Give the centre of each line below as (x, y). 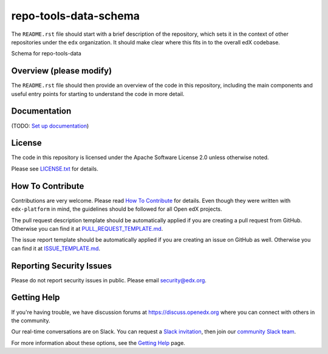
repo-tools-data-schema (75, 16)
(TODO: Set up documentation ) (50, 126)
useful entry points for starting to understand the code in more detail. (98, 94)
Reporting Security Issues (62, 266)
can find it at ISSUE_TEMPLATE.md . (56, 248)
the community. (31, 320)
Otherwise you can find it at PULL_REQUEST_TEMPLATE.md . (87, 228)
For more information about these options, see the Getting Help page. (98, 342)
